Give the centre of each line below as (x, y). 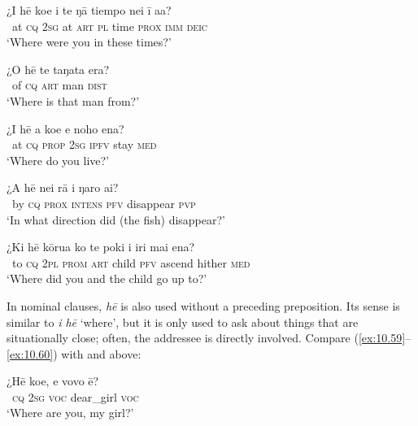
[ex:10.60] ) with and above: (74, 353)
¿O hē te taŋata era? (58, 69)
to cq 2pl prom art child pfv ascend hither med (131, 262)
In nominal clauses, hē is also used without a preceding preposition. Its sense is (203, 305)
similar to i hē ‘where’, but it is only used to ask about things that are (183, 322)
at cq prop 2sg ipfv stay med (84, 144)
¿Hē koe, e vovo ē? (53, 381)
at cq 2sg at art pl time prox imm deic (109, 26)
